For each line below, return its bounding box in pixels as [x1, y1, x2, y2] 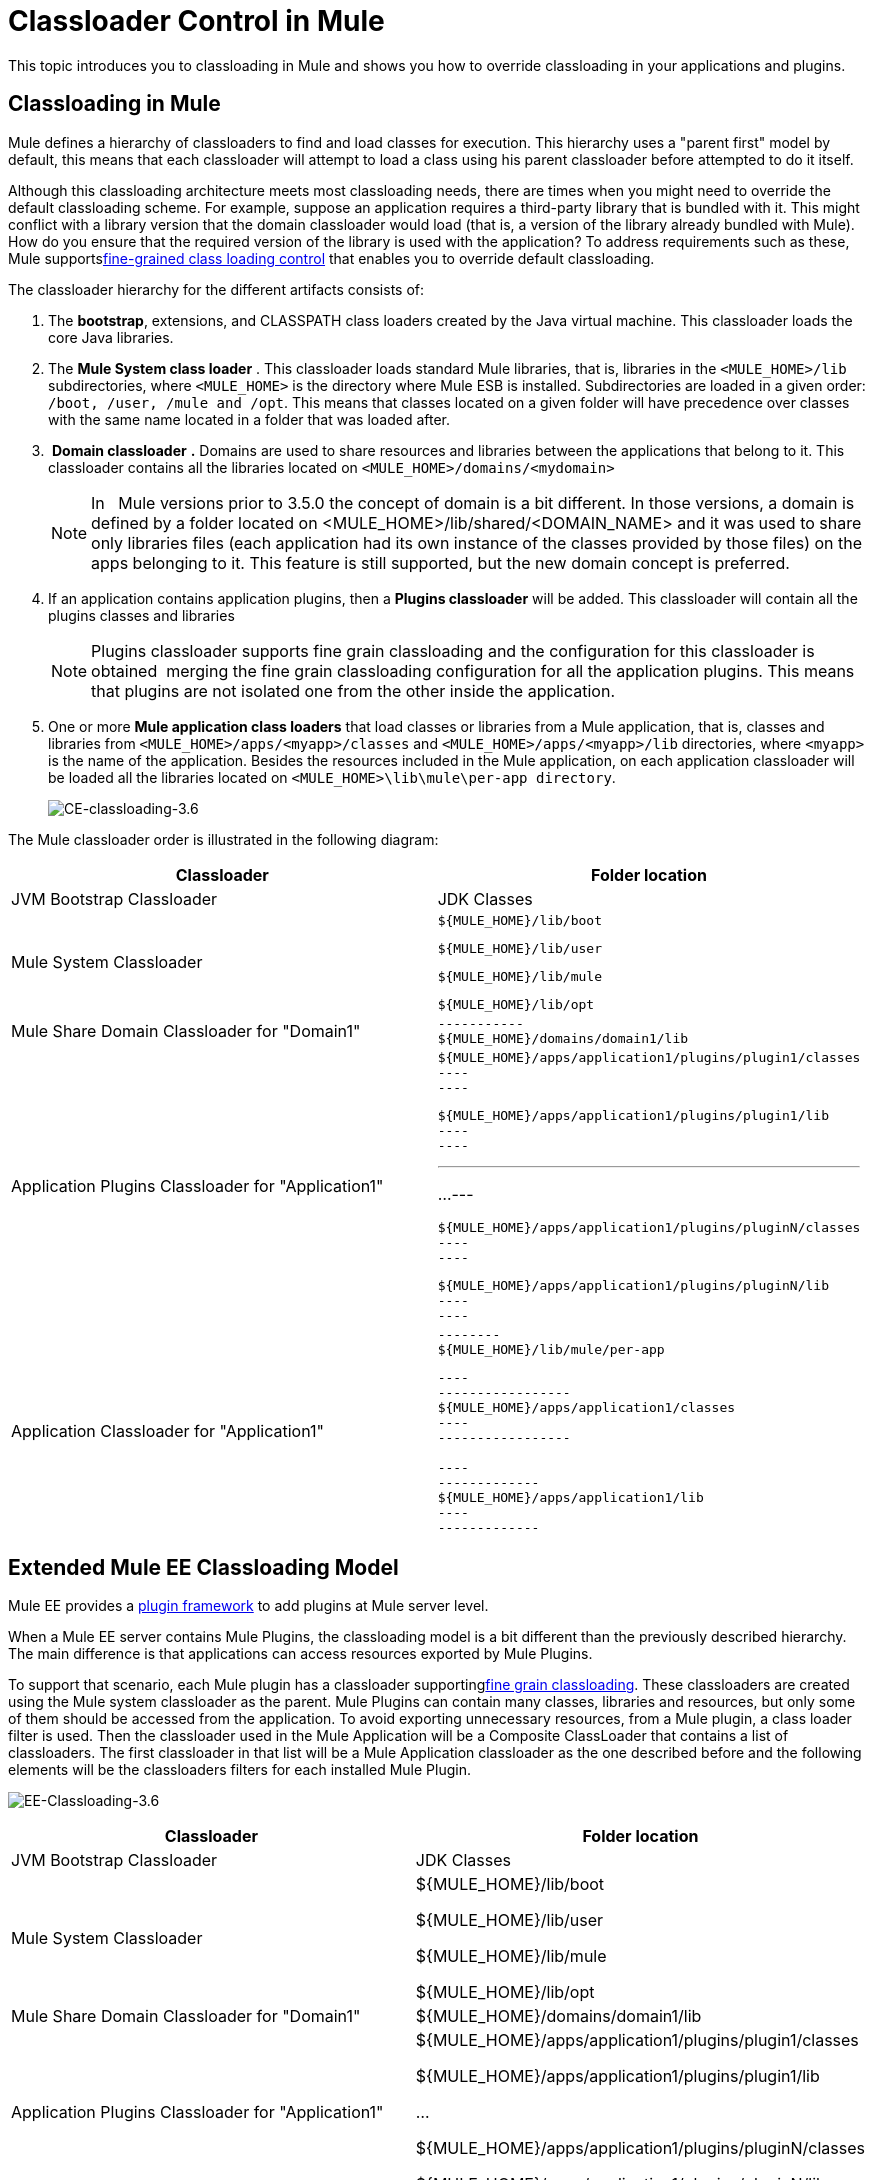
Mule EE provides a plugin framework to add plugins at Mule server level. [8, 1597, 489, 1615]
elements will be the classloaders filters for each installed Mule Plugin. [8, 1761, 471, 1779]
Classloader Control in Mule [8, 4, 385, 38]
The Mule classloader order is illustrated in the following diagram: [8, 830, 439, 848]
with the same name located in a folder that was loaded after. [48, 410, 451, 428]
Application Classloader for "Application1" [11, 1420, 324, 1441]
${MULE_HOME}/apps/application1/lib [437, 1489, 704, 1505]
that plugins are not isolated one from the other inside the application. [91, 680, 616, 701]
